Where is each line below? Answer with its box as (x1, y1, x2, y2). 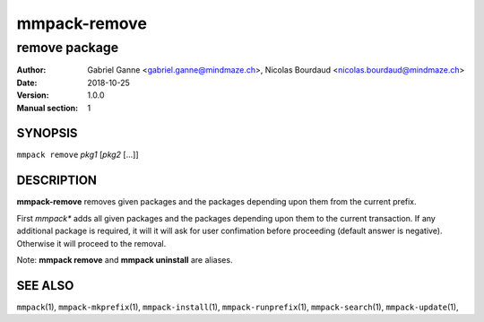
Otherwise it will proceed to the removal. (16, 238, 167, 248)
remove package (16, 39, 119, 56)
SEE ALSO (16, 278, 74, 293)
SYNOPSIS (16, 126, 78, 141)
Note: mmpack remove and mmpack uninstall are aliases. (16, 254, 233, 265)
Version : (16, 90, 49, 100)
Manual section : (16, 102, 79, 113)
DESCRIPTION (16, 173, 98, 188)
